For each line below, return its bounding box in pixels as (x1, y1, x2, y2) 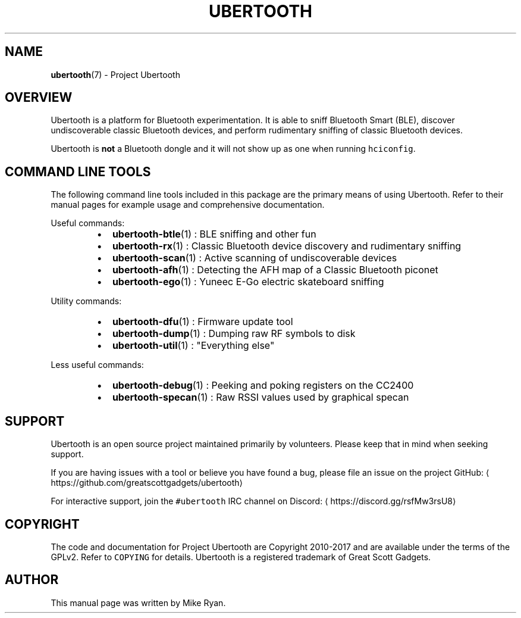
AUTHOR (5, 572, 59, 588)
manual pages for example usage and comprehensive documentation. (51, 199, 325, 210)
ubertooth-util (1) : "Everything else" (112, 339, 275, 352)
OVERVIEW (5, 90, 73, 105)
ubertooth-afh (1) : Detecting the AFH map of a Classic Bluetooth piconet (112, 264, 438, 276)
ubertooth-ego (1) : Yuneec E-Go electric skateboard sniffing (112, 276, 384, 288)
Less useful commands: (51, 360, 144, 370)
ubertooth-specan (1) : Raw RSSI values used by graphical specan (112, 391, 409, 404)
